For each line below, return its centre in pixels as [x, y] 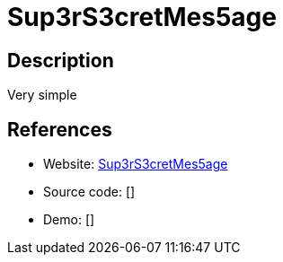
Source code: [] [89, 192]
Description [61, 60]
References [60, 129]
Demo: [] [69, 220]
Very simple [42, 95]
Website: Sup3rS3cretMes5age [136, 164]
